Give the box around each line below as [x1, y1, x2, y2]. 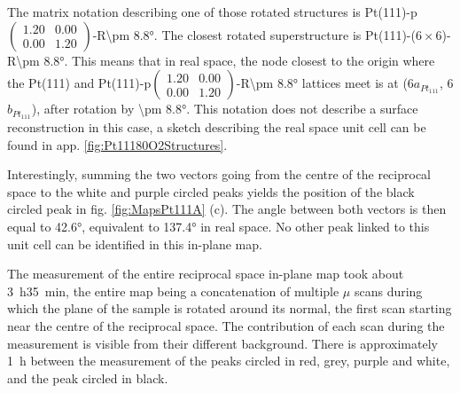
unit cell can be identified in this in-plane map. [7, 234, 262, 253]
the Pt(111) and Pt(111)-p [7, 74, 152, 92]
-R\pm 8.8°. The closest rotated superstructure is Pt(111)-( [92, 25, 416, 43]
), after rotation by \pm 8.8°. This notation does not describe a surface [31, 99, 418, 118]
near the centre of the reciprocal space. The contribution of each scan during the [7, 316, 445, 334]
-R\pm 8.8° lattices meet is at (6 [236, 74, 414, 92]
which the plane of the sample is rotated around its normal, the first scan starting [7, 299, 452, 318]
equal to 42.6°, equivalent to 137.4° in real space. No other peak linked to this [7, 217, 430, 236]
